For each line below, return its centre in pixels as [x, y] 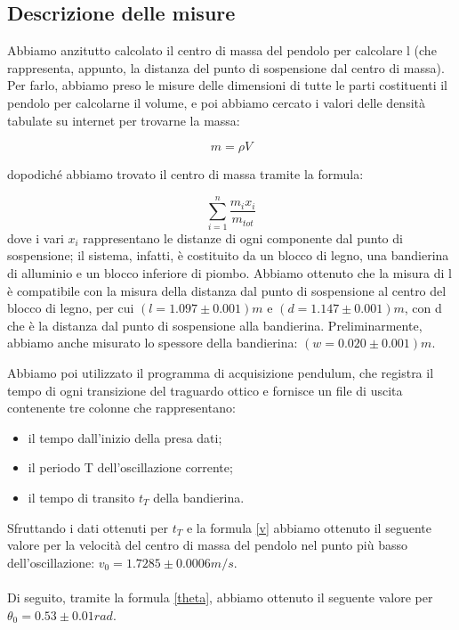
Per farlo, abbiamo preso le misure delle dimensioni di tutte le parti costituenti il [227, 85]
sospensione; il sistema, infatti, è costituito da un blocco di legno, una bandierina [228, 255]
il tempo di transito [81, 498]
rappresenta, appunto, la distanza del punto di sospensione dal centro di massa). [226, 67]
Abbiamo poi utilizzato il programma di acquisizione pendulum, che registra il [221, 373]
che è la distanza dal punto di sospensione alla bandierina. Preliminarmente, [215, 325]
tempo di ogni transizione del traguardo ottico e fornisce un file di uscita [205, 390]
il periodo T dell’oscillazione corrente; [130, 467]
